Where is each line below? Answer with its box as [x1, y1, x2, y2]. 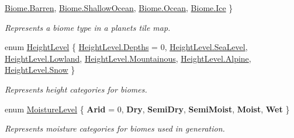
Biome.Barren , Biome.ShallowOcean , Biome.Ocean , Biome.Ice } [5, 2, 233, 13]
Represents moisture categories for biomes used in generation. [5, 122, 225, 135]
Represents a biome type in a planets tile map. [5, 21, 171, 33]
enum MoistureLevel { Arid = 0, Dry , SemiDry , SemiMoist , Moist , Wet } [5, 102, 290, 115]
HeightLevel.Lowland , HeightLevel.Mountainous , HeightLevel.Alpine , [5, 52, 251, 64]
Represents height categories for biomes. [5, 83, 147, 95]
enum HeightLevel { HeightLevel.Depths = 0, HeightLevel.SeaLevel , [5, 41, 248, 53]
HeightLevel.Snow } [5, 63, 75, 76]
